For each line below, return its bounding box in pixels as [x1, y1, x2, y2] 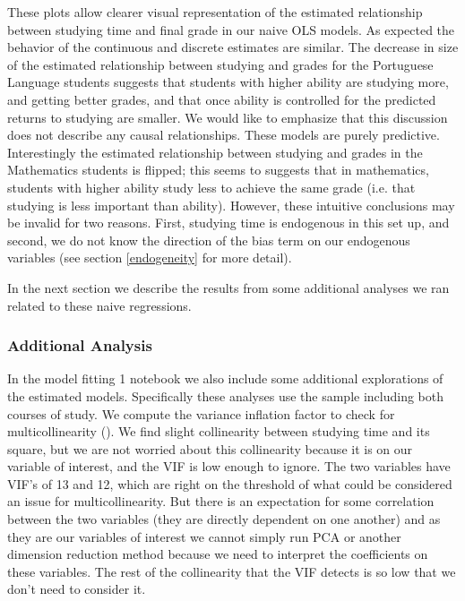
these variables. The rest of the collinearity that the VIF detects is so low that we [7, 562, 456, 580]
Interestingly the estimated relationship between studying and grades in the [7, 142, 423, 161]
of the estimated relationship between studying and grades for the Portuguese [7, 55, 434, 73]
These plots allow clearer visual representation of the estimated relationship [7, 3, 423, 21]
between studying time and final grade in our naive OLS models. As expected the [7, 20, 455, 39]
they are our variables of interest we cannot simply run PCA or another [7, 527, 401, 545]
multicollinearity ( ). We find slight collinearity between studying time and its [7, 422, 430, 441]
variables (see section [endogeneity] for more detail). [7, 248, 292, 267]
